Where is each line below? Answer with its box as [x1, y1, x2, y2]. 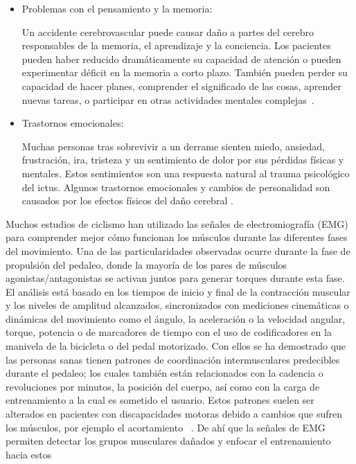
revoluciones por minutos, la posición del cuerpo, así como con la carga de [6, 379, 320, 393]
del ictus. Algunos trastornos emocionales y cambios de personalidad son [21, 179, 330, 194]
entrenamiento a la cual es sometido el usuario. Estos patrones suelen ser [6, 393, 314, 407]
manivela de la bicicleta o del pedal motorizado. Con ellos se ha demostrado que [6, 339, 346, 353]
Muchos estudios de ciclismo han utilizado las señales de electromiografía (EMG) [6, 216, 348, 231]
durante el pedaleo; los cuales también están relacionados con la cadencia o [6, 366, 323, 380]
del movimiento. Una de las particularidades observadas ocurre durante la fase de [6, 243, 350, 258]
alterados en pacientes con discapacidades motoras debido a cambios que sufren [6, 407, 342, 421]
